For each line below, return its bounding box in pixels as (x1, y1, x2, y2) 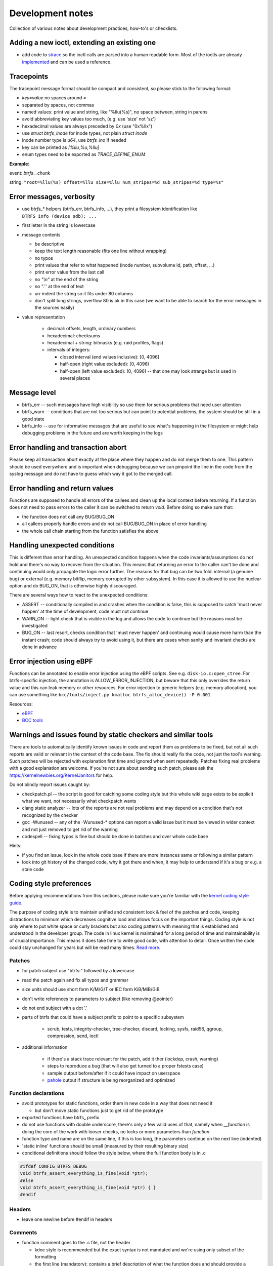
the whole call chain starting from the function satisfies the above (22, 528, 159, 534)
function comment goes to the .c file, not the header (22, 1240, 131, 1246)
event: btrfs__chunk (9, 170, 51, 176)
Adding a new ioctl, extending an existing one (9, 38, 156, 47)
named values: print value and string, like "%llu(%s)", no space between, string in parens (22, 109, 208, 115)
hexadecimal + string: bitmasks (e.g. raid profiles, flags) (47, 339, 164, 345)
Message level (9, 388, 56, 397)
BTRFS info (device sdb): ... (22, 213, 97, 219)
